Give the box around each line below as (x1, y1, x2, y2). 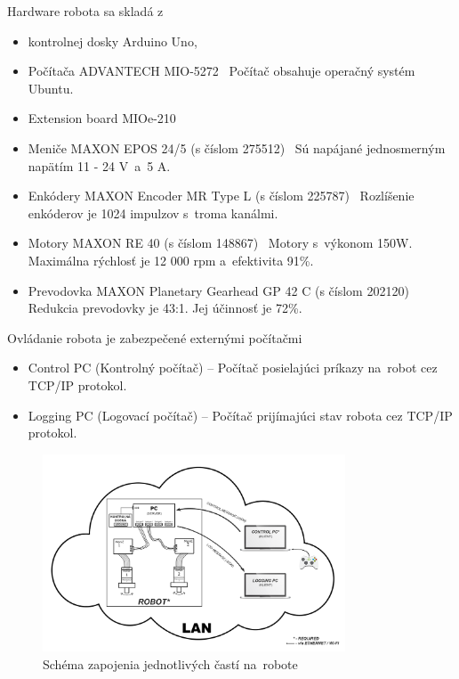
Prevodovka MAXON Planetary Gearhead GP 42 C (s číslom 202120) (28, 281, 409, 299)
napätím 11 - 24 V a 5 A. (28, 156, 171, 175)
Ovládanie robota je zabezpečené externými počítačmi (7, 328, 302, 347)
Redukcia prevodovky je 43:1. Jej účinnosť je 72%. (28, 299, 302, 317)
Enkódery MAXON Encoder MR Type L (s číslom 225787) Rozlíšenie (28, 186, 415, 205)
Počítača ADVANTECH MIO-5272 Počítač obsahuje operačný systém (28, 61, 415, 80)
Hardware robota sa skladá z (7, 2, 164, 20)
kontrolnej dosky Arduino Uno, (28, 31, 197, 50)
